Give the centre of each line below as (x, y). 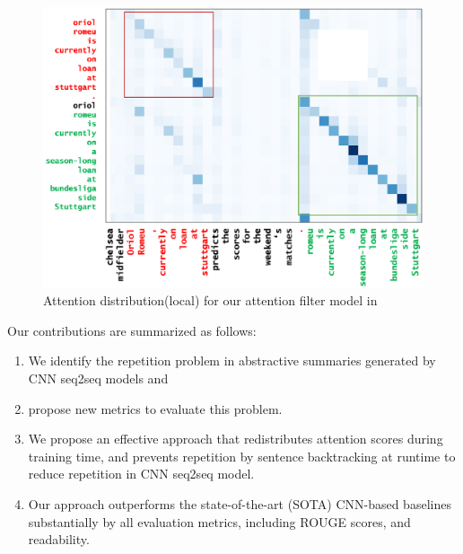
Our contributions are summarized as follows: (132, 330)
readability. (59, 539)
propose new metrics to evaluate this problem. (155, 408)
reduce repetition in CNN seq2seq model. (141, 474)
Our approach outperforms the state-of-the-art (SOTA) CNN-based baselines (240, 503)
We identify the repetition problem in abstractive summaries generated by (232, 361)
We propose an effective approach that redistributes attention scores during (236, 439)
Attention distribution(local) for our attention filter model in (210, 300)
